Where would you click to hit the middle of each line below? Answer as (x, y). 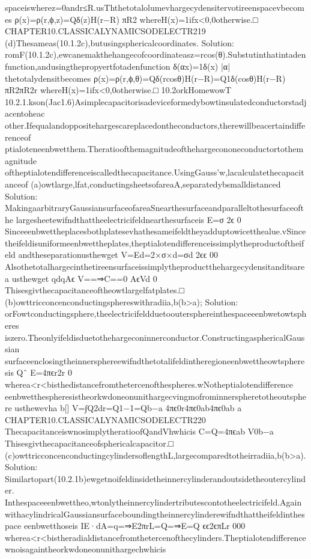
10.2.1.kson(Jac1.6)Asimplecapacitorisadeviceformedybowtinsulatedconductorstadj (156, 101)
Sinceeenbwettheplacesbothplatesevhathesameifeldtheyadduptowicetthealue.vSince (155, 231)
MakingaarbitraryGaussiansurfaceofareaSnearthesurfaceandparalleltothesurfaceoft (154, 208)
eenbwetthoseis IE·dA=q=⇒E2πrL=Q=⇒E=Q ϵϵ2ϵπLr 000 (134, 526)
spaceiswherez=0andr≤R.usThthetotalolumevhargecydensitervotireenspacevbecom (155, 7)
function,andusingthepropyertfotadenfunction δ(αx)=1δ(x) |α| (118, 66)
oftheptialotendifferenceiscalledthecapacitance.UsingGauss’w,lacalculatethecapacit (155, 172)
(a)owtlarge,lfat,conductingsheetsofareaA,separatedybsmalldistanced (156, 184)
